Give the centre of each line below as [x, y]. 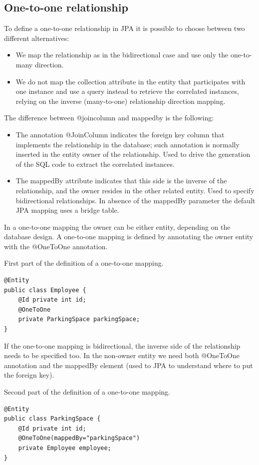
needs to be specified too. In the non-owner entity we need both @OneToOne [122, 355]
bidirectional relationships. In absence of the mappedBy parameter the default [135, 200]
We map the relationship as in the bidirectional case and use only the [122, 55]
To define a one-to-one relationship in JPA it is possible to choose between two [125, 28]
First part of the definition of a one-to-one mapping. [84, 263]
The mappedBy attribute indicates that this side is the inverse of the [121, 181]
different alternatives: [37, 38]
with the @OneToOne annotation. [56, 246]
